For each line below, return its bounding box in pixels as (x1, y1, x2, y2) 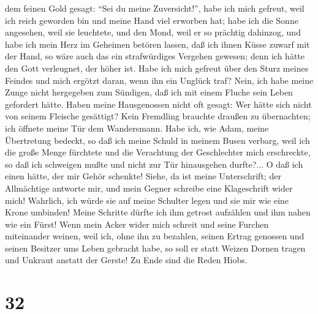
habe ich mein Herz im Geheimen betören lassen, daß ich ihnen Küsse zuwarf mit (5, 37, 310, 50)
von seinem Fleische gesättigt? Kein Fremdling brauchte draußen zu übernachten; (5, 110, 311, 122)
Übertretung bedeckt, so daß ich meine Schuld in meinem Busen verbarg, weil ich (5, 133, 310, 146)
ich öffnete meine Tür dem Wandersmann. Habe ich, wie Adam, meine (5, 121, 269, 134)
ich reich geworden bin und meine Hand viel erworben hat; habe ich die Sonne (5, 13, 298, 26)
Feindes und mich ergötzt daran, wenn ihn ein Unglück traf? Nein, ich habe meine (5, 73, 314, 86)
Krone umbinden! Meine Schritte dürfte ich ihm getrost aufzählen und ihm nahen (5, 206, 311, 219)
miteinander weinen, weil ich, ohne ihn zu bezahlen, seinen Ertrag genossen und (5, 230, 305, 242)
